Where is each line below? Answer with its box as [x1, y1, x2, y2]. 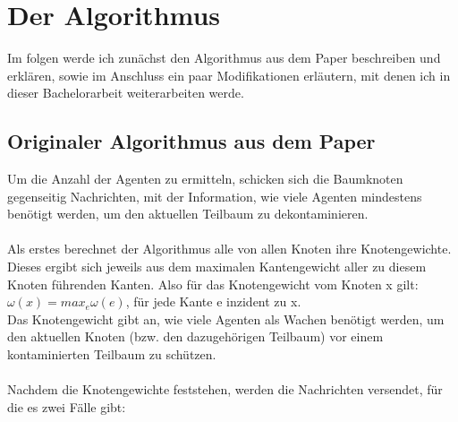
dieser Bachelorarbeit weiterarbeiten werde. [7, 83, 244, 102]
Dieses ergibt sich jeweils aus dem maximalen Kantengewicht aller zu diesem [7, 257, 427, 276]
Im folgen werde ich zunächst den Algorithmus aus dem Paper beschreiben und [7, 48, 441, 67]
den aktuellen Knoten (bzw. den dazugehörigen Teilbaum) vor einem [7, 327, 384, 346]
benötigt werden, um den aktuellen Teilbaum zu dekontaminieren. [7, 204, 369, 223]
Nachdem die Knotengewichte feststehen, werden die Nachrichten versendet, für [7, 380, 443, 399]
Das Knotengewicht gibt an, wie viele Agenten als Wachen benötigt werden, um [7, 309, 445, 328]
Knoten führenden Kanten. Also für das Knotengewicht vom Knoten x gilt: [7, 274, 419, 293]
